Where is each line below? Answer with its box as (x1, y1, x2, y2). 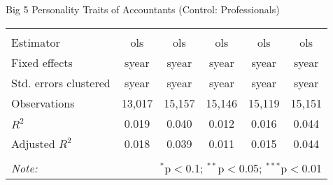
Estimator (11, 34, 60, 50)
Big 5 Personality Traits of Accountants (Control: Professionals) (6, 2, 280, 16)
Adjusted (11, 135, 55, 151)
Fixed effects (11, 54, 73, 71)
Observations (11, 94, 75, 111)
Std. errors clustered (11, 74, 111, 91)
